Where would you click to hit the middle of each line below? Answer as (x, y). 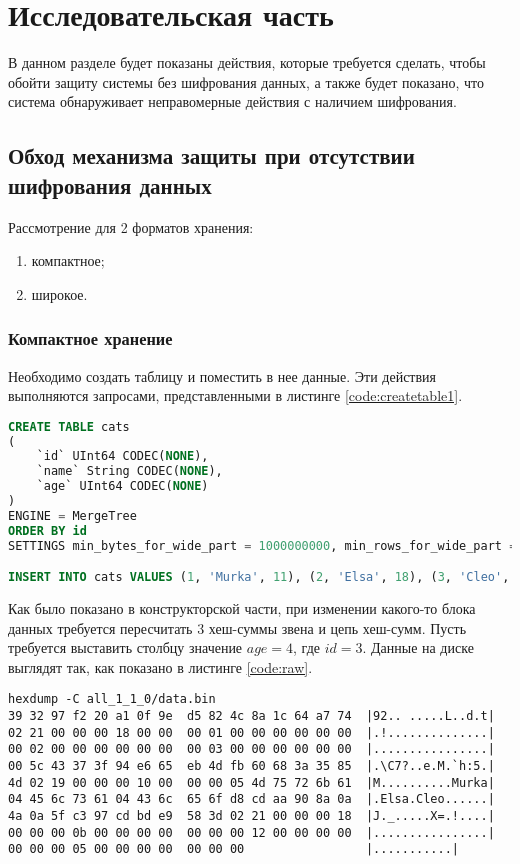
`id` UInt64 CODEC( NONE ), (122, 456)
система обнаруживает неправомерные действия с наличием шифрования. (232, 101)
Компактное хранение (90, 338)
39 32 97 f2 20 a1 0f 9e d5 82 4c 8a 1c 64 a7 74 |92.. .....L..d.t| (251, 716)
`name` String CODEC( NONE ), (129, 471)
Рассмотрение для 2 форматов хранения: (131, 226)
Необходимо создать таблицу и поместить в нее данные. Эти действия (222, 375)
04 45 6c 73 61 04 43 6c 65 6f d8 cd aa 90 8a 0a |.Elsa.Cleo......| (251, 799)
